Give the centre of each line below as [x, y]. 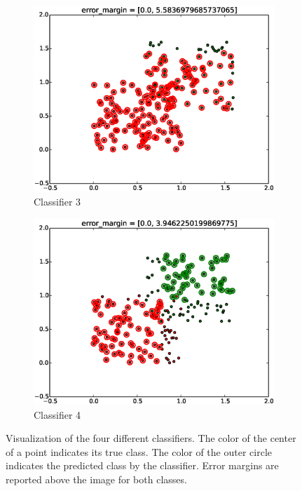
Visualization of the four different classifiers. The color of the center [151, 438]
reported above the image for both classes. [96, 479]
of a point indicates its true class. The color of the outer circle [139, 451]
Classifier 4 [57, 414]
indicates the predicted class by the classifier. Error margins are [142, 465]
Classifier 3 [57, 201]
